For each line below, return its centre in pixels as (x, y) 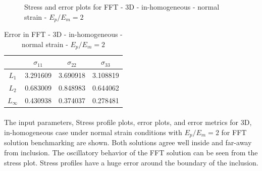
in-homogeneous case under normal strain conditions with (93, 132)
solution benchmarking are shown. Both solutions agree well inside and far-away (128, 142)
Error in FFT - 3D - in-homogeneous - (63, 34)
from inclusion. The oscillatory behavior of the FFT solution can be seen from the (131, 152)
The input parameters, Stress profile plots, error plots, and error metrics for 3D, (128, 122)
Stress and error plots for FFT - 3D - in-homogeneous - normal (122, 7)
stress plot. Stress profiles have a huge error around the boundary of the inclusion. (131, 162)
